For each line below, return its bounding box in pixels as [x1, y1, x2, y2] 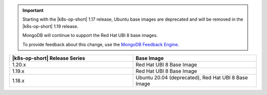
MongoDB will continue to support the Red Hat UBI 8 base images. [22, 32, 158, 38]
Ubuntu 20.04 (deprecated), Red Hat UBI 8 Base [135, 74, 248, 81]
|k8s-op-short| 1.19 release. [22, 23, 79, 29]
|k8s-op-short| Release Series [12, 55, 86, 62]
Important [22, 7, 44, 13]
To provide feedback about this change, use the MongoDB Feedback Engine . [22, 41, 179, 47]
